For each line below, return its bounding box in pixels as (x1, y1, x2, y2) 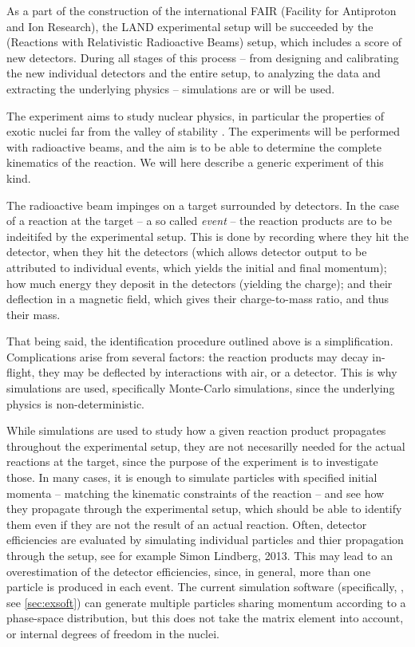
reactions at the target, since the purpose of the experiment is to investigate (6, 453, 378, 470)
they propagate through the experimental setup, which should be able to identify (6, 500, 402, 517)
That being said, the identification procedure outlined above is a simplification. (6, 333, 393, 349)
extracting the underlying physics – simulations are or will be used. (6, 80, 335, 97)
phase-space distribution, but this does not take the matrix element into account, (6, 610, 404, 626)
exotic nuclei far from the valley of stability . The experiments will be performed (6, 123, 401, 140)
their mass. (6, 306, 61, 322)
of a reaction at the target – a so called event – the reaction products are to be (6, 212, 392, 229)
